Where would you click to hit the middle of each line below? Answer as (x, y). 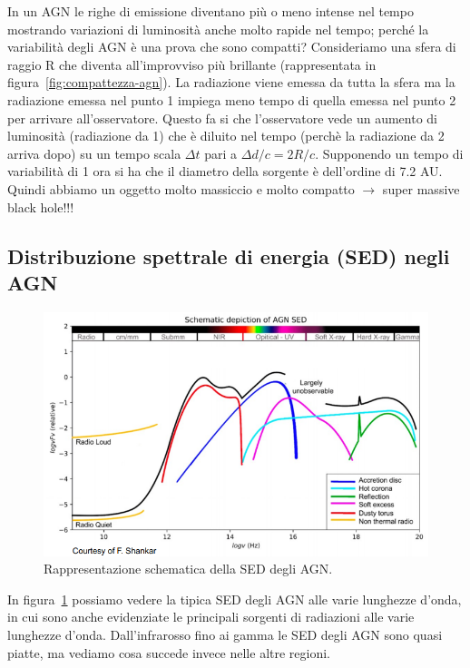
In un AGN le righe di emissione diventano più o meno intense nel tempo (211, 11)
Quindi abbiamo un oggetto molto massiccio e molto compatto (181, 188)
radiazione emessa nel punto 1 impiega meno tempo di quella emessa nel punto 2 (232, 99)
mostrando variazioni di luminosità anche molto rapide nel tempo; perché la (218, 29)
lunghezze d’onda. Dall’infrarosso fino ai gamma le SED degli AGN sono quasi (225, 634)
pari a (221, 153)
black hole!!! (41, 206)
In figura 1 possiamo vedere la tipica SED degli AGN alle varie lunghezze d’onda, (235, 599)
